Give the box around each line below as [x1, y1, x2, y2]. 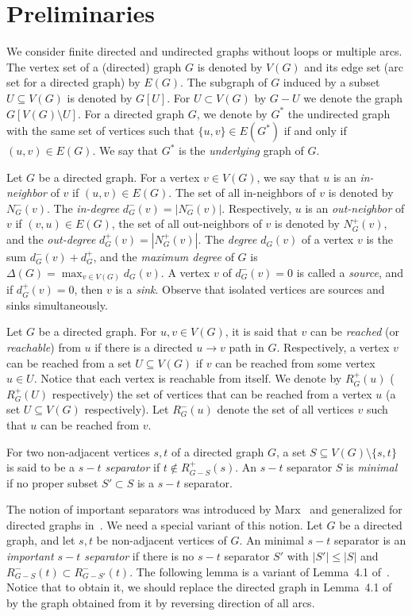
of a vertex [301, 231, 354, 248]
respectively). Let [84, 401, 169, 418]
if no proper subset [6, 474, 98, 491]
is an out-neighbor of [305, 199, 405, 216]
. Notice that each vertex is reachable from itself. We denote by [33, 370, 342, 387]
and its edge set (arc [304, 58, 403, 75]
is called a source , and [296, 264, 404, 280]
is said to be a [6, 459, 75, 475]
